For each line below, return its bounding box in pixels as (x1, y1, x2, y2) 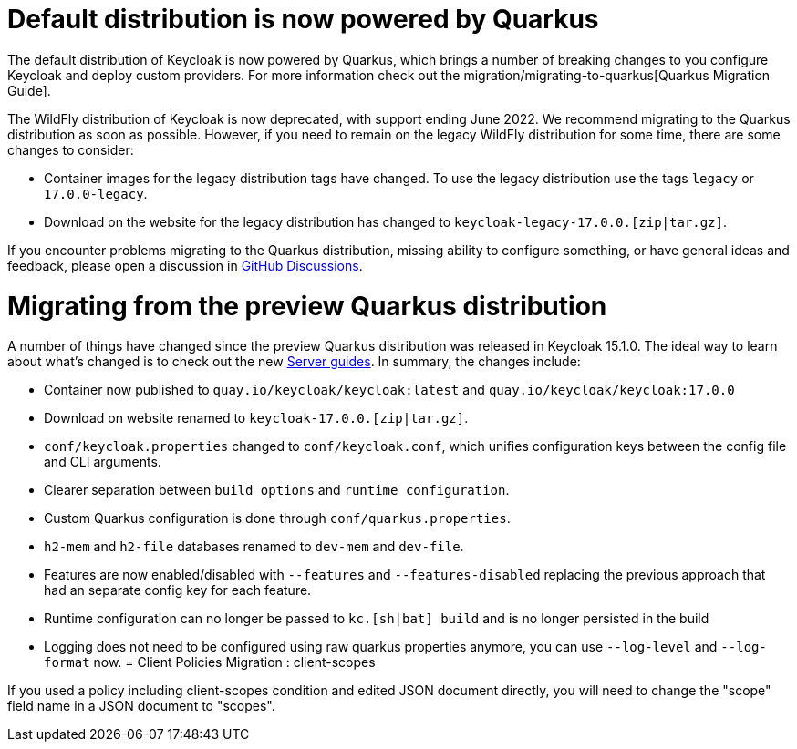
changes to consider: (7, 141, 134, 158)
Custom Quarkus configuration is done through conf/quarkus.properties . (44, 510, 511, 527)
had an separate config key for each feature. (44, 582, 312, 599)
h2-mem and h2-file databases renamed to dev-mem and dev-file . (44, 539, 464, 555)
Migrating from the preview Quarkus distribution (7, 290, 607, 322)
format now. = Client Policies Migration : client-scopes (44, 654, 376, 671)
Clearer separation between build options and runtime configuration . (44, 482, 510, 498)
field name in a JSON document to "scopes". (7, 698, 275, 714)
